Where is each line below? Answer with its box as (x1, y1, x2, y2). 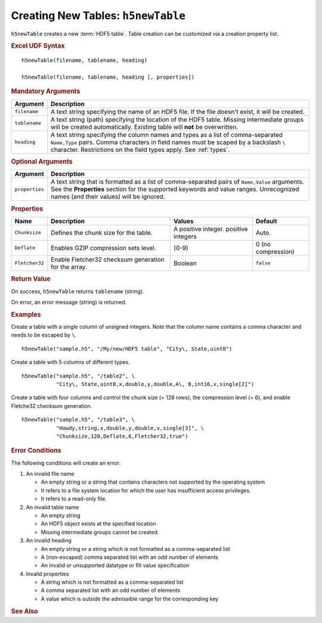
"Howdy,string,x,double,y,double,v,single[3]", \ (55, 425, 204, 431)
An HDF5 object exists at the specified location (41, 520, 156, 527)
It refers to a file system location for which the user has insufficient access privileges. (41, 487, 251, 494)
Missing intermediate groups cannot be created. (41, 528, 159, 535)
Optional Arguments (11, 158, 73, 166)
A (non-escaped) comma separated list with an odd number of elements (41, 553, 219, 560)
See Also (11, 607, 38, 615)
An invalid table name (26, 503, 79, 510)
